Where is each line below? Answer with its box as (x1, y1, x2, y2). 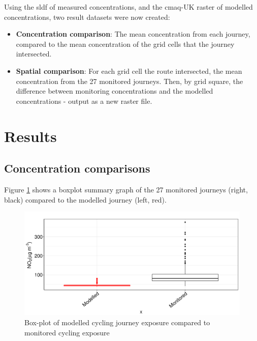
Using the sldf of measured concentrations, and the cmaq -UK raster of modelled (4, 2, 253, 12)
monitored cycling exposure (24, 327, 110, 337)
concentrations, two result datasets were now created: (4, 11, 170, 22)
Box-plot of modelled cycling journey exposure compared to (24, 317, 210, 327)
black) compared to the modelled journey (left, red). (4, 194, 167, 205)
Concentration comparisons (4, 160, 150, 176)
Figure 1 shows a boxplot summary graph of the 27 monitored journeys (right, (4, 184, 248, 194)
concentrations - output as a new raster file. (16, 95, 152, 106)
